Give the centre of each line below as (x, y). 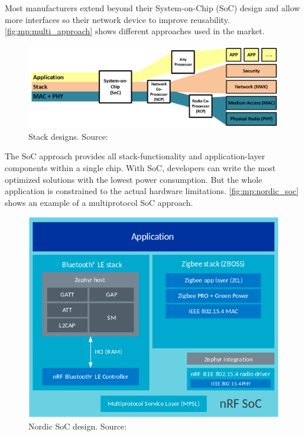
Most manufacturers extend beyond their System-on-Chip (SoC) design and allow (152, 8)
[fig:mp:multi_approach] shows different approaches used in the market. (135, 31)
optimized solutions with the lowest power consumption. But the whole (134, 179)
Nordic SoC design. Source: (78, 426)
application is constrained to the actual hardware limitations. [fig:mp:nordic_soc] (152, 191)
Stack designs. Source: (68, 136)
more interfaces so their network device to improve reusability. (117, 19)
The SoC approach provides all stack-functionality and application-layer (135, 156)
